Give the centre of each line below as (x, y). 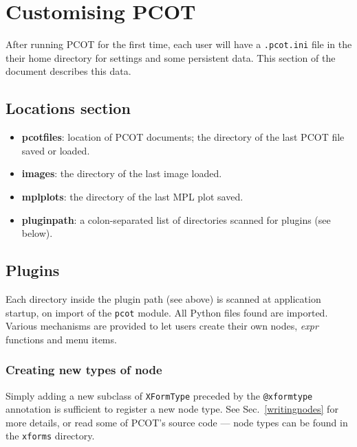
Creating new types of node (84, 370)
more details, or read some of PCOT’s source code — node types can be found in (177, 422)
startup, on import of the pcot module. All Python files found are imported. (167, 312)
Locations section (68, 108)
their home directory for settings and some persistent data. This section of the (171, 57)
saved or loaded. (56, 150)
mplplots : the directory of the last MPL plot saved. (132, 196)
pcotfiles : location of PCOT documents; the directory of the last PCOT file (183, 137)
